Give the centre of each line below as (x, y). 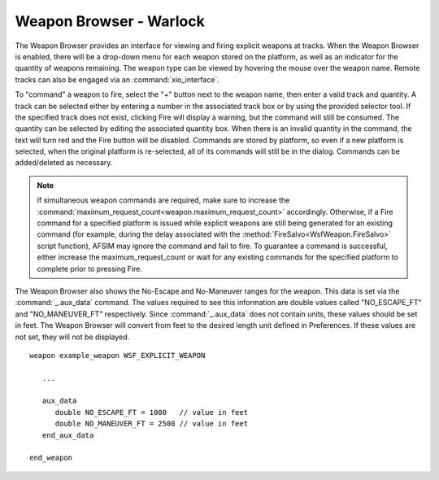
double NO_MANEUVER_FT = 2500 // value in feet (151, 424)
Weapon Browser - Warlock (110, 21)
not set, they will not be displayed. (72, 337)
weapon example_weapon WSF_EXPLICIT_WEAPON (117, 355)
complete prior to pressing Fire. (89, 268)
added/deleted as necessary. (64, 163)
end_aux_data (68, 435)
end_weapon (51, 458)
